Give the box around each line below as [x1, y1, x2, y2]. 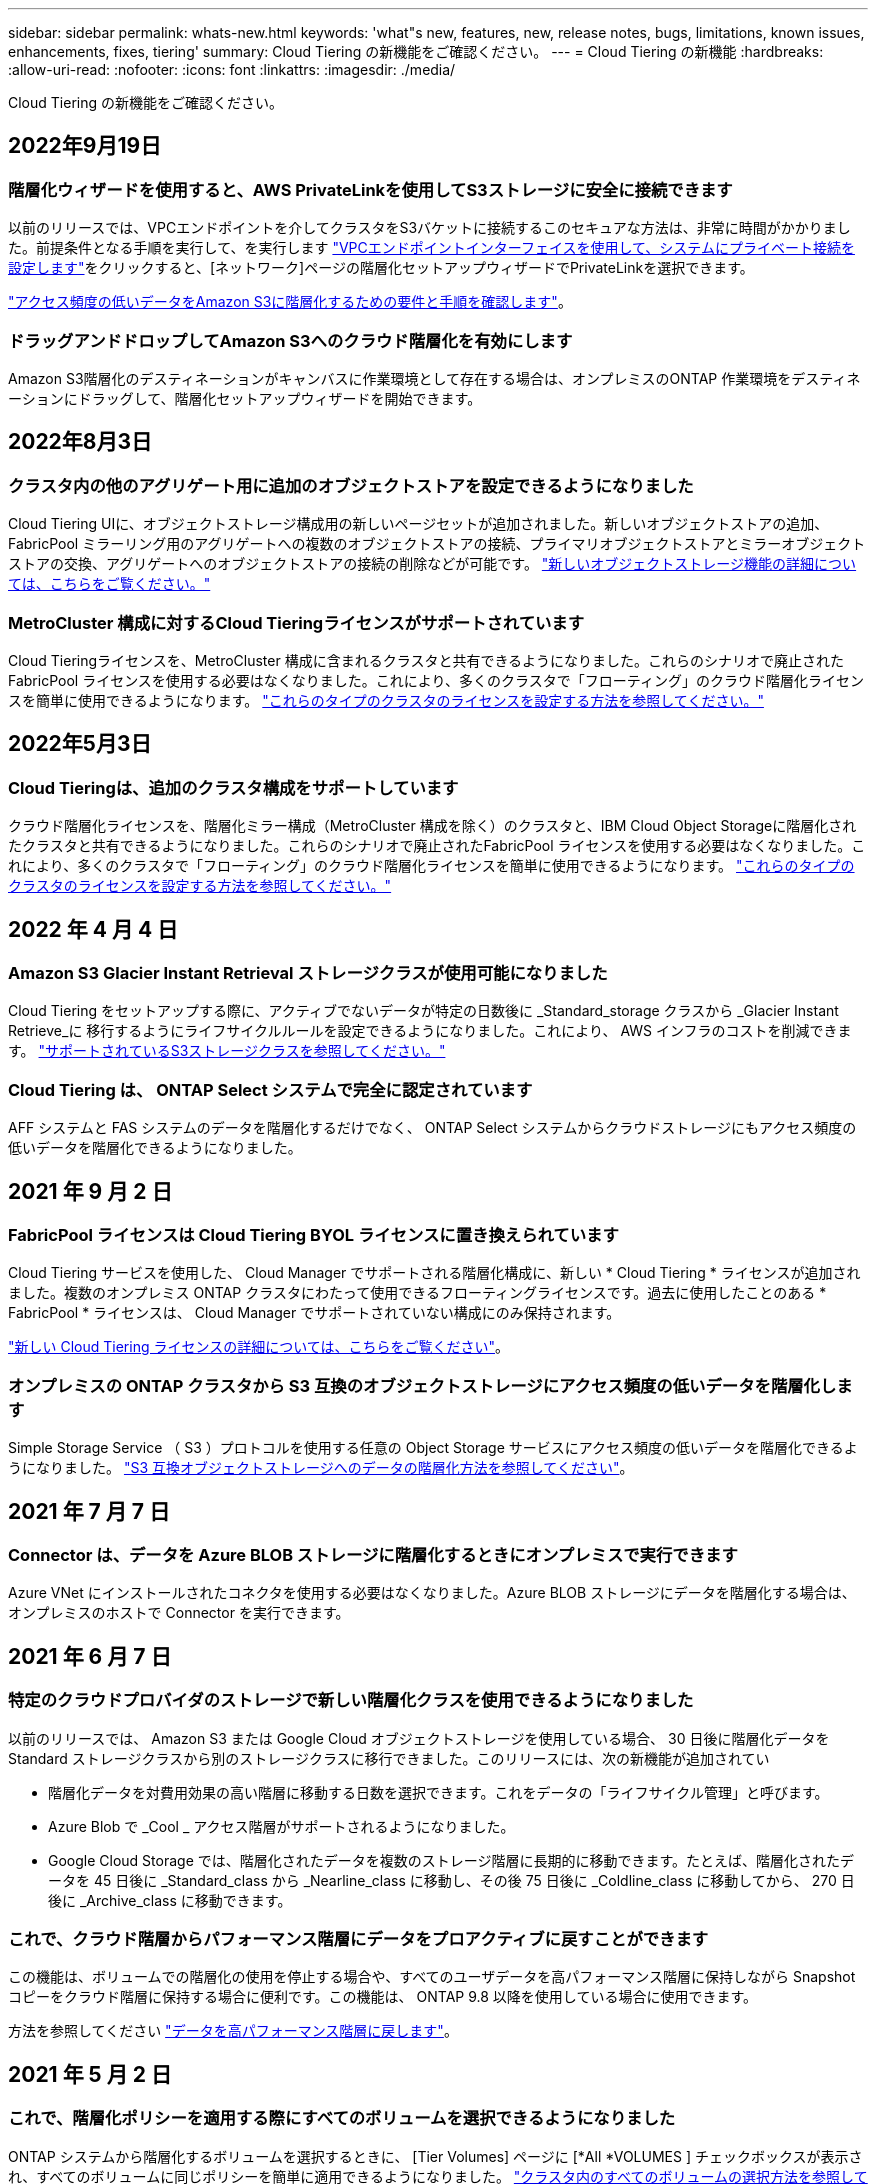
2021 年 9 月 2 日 [8, 1178, 173, 1204]
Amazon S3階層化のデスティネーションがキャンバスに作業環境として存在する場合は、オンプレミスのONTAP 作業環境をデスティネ [8, 369, 861, 387]
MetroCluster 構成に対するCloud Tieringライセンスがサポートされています [8, 612, 585, 633]
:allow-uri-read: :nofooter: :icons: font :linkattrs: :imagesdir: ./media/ [8, 61, 456, 78]
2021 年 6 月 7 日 [8, 1643, 172, 1669]
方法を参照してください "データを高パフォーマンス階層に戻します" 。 [8, 2022, 458, 2040]
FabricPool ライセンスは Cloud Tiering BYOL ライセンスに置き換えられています [8, 1224, 619, 1245]
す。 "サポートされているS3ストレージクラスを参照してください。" [8, 1042, 446, 1060]
